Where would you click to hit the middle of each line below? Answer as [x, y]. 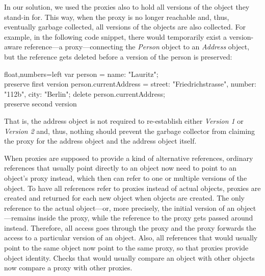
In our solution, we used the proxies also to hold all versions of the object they [127, 7]
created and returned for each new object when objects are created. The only [125, 198]
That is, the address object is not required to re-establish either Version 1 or [124, 120]
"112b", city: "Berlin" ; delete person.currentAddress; [85, 93]
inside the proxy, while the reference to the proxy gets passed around [145, 218]
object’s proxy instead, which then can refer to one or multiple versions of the [126, 177]
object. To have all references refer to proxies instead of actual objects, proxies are [132, 188]
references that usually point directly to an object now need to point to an [121, 168]
